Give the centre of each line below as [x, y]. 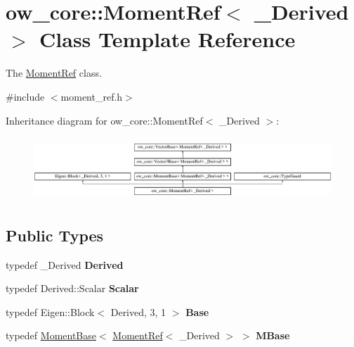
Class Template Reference [168, 39]
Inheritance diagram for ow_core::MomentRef [104, 120]
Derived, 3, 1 [138, 311]
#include [25, 96]
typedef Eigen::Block [50, 311]
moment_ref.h [92, 96]
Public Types [55, 235]
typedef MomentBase [51, 335]
